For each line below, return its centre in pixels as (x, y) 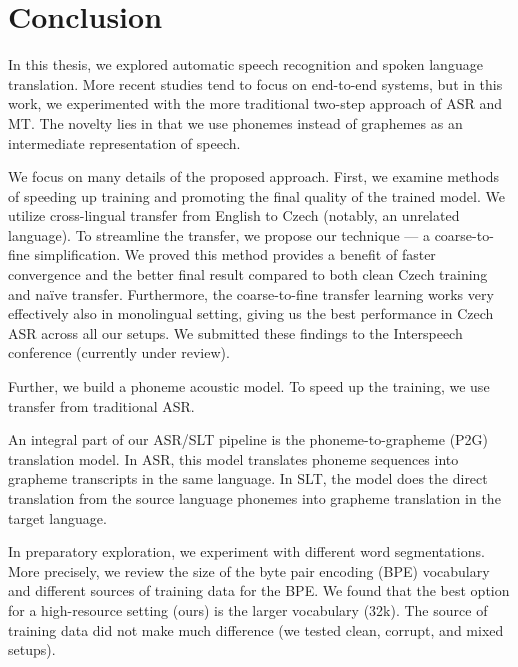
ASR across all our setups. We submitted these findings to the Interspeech (235, 332)
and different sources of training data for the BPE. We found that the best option (259, 590)
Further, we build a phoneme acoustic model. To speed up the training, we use (249, 386)
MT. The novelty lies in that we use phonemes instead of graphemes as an (235, 122)
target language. (57, 517)
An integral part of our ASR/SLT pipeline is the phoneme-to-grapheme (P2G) (248, 439)
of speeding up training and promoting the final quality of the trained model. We (256, 195)
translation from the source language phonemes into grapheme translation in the (254, 498)
